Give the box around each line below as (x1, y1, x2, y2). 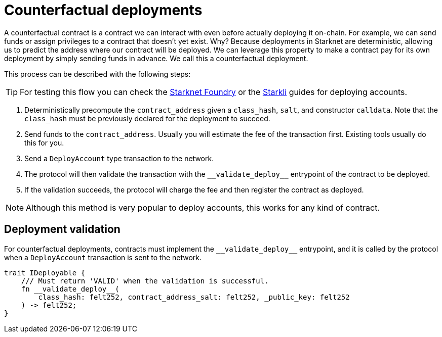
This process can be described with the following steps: (4, 69, 191, 78)
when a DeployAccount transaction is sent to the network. (4, 253, 202, 262)
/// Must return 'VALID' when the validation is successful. (21, 276, 269, 285)
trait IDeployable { (4, 268, 86, 277)
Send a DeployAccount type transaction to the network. (24, 154, 214, 163)
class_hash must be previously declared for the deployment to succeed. (24, 114, 270, 123)
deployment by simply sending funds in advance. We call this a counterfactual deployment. (4, 54, 308, 63)
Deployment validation (4, 223, 120, 236)
